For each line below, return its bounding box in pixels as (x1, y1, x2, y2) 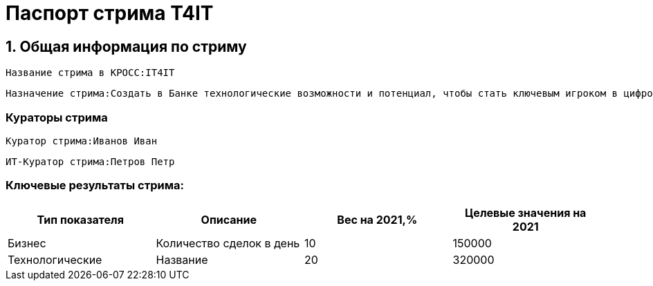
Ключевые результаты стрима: (6, 178, 184, 193)
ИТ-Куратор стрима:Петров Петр (6, 155, 175, 167)
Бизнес (8, 236, 46, 250)
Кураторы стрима (6, 110, 108, 124)
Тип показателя (37, 212, 124, 227)
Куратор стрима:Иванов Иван (6, 135, 158, 146)
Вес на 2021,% (337, 212, 418, 227)
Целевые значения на (465, 205, 587, 220)
